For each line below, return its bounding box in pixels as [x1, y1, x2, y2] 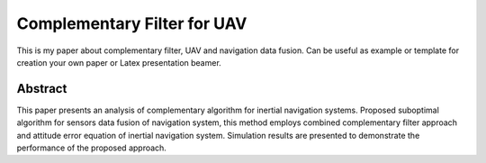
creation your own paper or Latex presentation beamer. [16, 57, 222, 68]
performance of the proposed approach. [16, 142, 166, 153]
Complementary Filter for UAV [16, 14, 247, 33]
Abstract [16, 81, 67, 96]
